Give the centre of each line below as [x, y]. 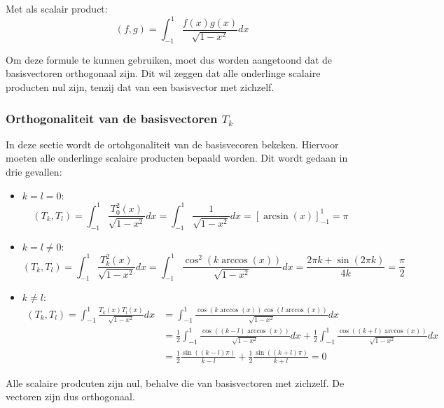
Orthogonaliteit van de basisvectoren [112, 118]
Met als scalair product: [57, 8]
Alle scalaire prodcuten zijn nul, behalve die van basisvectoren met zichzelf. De [175, 382]
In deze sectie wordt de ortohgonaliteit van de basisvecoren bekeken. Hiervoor [172, 144]
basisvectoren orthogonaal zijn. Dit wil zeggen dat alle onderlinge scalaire [163, 73]
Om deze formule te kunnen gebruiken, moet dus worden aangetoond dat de [169, 59]
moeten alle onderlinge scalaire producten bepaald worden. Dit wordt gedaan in [177, 158]
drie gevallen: [34, 172]
